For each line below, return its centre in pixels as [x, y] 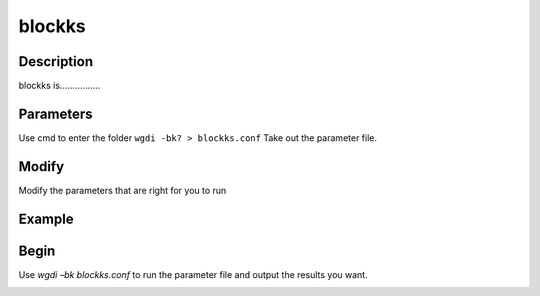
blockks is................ [59, 86]
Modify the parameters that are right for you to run [122, 190]
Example [46, 218]
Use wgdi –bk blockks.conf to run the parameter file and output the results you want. [193, 274]
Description [56, 61]
